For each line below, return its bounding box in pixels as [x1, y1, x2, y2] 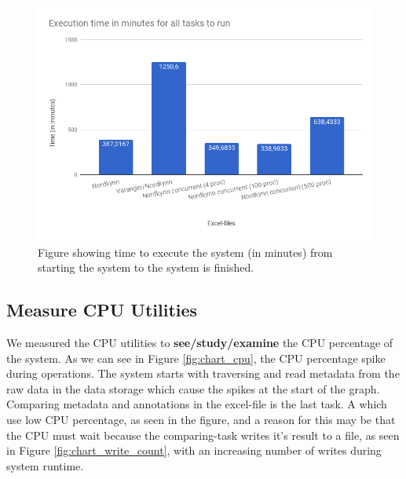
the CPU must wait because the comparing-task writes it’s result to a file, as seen [6, 426, 400, 443]
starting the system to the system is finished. [38, 259, 254, 276]
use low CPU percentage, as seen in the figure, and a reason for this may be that [6, 411, 396, 428]
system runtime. [6, 457, 84, 474]
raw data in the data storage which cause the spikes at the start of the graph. [6, 380, 380, 397]
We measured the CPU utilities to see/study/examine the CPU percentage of [6, 335, 393, 351]
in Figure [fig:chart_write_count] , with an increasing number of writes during [6, 442, 382, 459]
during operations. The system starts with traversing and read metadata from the [6, 365, 400, 382]
